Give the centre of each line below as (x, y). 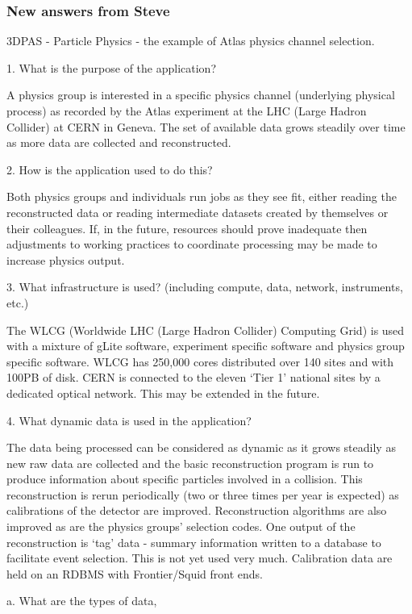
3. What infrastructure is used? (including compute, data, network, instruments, (205, 287)
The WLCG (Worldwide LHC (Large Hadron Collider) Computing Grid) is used (206, 330)
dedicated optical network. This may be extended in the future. (163, 393)
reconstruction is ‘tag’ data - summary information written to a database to (194, 542)
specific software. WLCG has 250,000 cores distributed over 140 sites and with (200, 361)
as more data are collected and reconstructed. (119, 142)
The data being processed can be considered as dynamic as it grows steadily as (201, 447)
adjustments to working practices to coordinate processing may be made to (192, 244)
